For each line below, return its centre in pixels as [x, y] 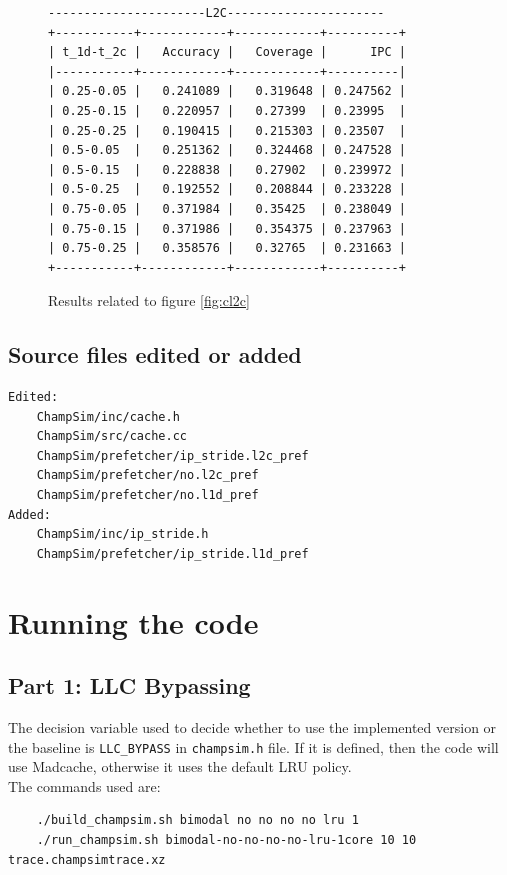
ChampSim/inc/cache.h [108, 416]
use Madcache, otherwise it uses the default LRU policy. [180, 766]
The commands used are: [84, 785]
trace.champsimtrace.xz [87, 859]
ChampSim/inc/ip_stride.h [122, 534]
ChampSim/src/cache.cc [111, 436]
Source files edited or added [155, 354]
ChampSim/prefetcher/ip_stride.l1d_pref [172, 553]
